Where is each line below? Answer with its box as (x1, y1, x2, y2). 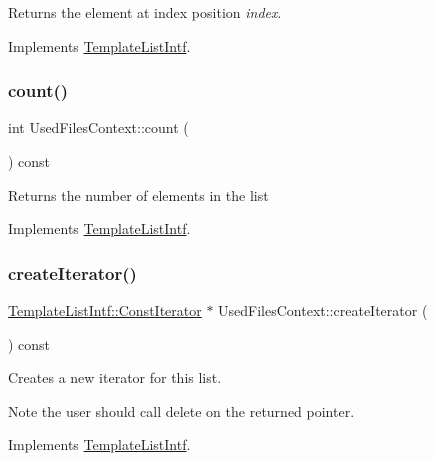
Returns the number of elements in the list (8, 184, 269, 205)
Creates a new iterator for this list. (8, 367, 222, 388)
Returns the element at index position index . (8, 2, 282, 22)
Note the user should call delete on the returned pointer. (8, 400, 355, 421)
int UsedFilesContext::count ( (8, 117, 189, 138)
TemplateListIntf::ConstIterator (8, 300, 202, 320)
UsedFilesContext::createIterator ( (218, 300, 428, 320)
